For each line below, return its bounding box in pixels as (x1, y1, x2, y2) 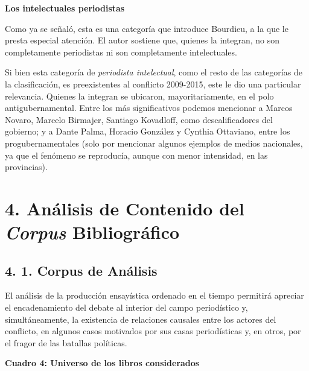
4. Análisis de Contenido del (5, 195, 244, 220)
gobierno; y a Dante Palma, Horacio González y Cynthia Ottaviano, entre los (5, 125, 290, 138)
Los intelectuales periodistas (5, 2, 125, 14)
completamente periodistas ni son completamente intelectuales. (5, 45, 237, 58)
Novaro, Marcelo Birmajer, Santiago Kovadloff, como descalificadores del (5, 113, 273, 125)
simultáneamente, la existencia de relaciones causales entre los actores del (5, 312, 276, 325)
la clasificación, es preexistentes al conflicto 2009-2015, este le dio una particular (5, 77, 301, 90)
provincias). (5, 160, 48, 173)
